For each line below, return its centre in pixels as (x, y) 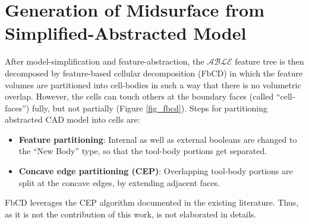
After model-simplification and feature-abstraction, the (105, 61)
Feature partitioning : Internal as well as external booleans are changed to (158, 139)
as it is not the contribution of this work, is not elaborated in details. (131, 214)
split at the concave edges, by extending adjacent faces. (119, 182)
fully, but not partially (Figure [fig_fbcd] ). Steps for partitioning (150, 108)
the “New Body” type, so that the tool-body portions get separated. (143, 151)
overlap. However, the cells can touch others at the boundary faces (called (139, 96)
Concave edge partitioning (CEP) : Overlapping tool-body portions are (156, 171)
